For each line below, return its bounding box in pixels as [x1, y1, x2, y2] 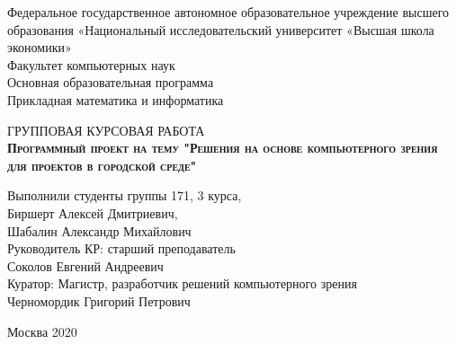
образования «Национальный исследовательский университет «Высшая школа [7, 20, 434, 39]
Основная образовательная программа [7, 73, 214, 92]
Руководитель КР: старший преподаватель [7, 239, 236, 258]
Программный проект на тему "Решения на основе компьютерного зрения [7, 138, 438, 157]
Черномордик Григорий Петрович [7, 291, 191, 310]
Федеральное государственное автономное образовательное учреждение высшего [7, 3, 450, 21]
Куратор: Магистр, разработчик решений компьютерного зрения [7, 274, 357, 293]
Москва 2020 [7, 322, 77, 340]
